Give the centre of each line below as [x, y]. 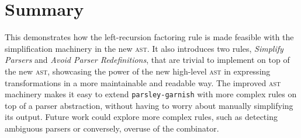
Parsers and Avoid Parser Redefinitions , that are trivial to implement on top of [147, 60]
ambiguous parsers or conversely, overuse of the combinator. [112, 128]
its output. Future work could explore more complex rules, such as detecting [141, 117]
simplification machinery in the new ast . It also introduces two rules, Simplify [144, 48]
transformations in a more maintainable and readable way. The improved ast [143, 82]
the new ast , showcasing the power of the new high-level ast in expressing [138, 71]
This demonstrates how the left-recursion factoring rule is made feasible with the [149, 37]
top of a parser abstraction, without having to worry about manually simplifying [149, 105]
